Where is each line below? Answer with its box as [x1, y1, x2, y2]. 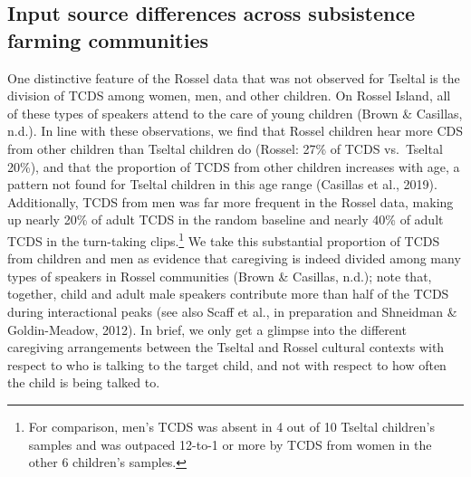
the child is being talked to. [7, 373, 160, 392]
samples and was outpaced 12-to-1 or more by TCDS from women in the [28, 434, 432, 453]
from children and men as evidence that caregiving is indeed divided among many [7, 249, 461, 268]
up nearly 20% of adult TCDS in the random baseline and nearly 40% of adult [7, 210, 444, 229]
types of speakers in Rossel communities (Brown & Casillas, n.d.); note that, [7, 266, 432, 285]
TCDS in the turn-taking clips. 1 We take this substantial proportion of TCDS [7, 228, 440, 250]
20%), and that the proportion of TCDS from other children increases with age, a [7, 157, 460, 176]
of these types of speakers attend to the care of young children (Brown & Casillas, [7, 103, 463, 122]
